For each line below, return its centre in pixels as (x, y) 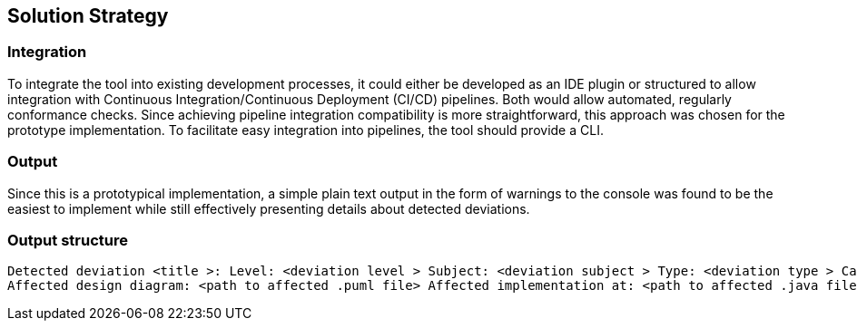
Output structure (68, 240)
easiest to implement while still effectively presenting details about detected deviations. (269, 208)
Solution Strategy (88, 16)
